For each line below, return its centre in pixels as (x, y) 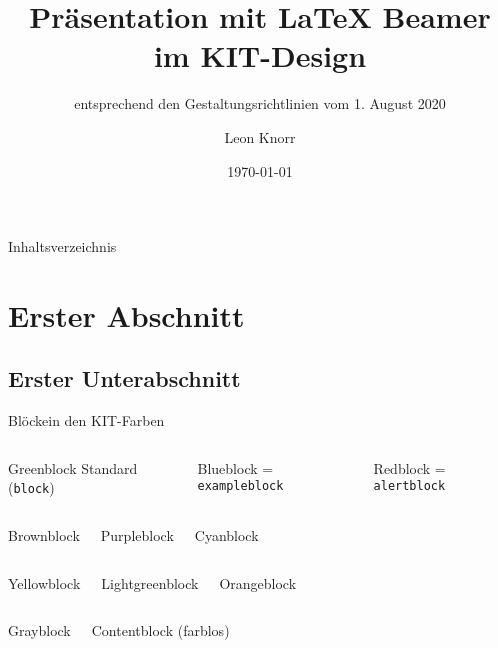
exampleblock (240, 486)
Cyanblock (226, 535)
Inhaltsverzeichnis (62, 246)
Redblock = (409, 467)
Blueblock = (235, 467)
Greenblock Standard (73, 467)
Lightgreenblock (150, 582)
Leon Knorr (260, 136)
